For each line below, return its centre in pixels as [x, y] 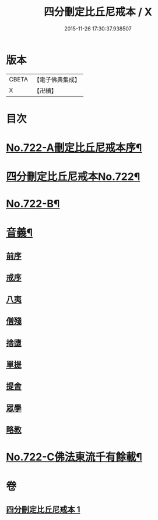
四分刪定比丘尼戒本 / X [98, 12]
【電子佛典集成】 [57, 80]
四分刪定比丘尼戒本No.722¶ [73, 177]
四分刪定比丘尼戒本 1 [43, 509]
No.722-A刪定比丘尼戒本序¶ [74, 148]
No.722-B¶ [33, 204]
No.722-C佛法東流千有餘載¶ [74, 457]
